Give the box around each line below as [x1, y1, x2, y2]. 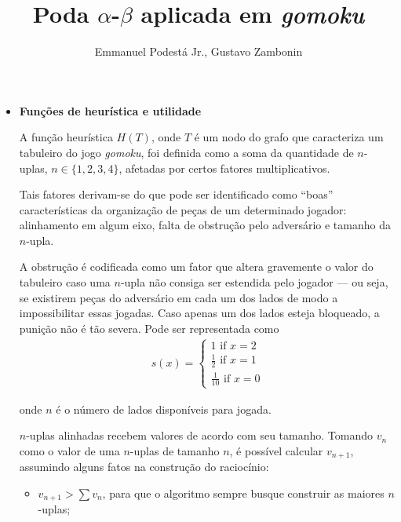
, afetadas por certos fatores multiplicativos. [118, 159, 330, 176]
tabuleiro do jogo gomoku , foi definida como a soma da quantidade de [19, 144, 354, 160]
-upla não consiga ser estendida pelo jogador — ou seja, [120, 274, 388, 290]
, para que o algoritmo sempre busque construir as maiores [102, 484, 385, 501]
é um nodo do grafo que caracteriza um [194, 129, 384, 145]
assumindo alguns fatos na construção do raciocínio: [19, 458, 269, 475]
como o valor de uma [19, 442, 120, 458]
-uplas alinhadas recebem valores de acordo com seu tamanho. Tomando [26, 427, 373, 444]
